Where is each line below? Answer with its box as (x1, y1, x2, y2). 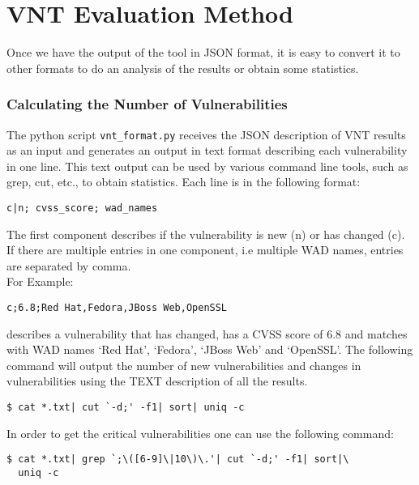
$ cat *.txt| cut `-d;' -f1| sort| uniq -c (6, 402, 245, 414)
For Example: (6, 273, 74, 290)
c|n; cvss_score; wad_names (6, 202, 158, 214)
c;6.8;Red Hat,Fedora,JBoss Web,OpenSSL (6, 302, 228, 313)
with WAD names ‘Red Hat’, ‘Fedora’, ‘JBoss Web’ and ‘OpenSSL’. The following (6, 341, 413, 358)
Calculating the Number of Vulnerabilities (6, 94, 288, 114)
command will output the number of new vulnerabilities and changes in (6, 356, 361, 373)
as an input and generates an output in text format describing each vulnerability (6, 142, 408, 159)
